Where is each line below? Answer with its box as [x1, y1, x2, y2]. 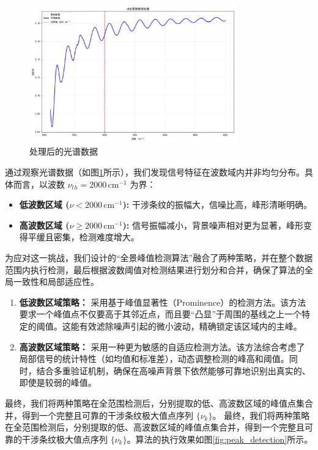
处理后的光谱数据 [29, 145, 98, 158]
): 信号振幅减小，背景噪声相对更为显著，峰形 [122, 218, 303, 231]
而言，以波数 [13, 177, 65, 190]
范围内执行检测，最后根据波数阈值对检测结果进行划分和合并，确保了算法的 [5, 263, 305, 276]
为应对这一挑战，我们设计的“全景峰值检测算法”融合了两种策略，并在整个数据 [5, 251, 313, 264]
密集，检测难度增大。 [53, 231, 139, 243]
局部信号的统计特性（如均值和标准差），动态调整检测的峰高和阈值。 [19, 352, 289, 365]
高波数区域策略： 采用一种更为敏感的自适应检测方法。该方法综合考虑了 [19, 340, 305, 353]
